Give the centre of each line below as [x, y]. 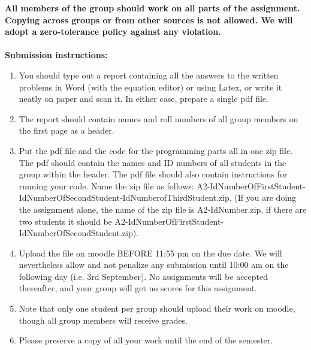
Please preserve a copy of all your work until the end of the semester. [146, 340]
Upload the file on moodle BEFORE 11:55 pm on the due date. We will [150, 253]
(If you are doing [265, 197]
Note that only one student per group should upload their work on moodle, [157, 308]
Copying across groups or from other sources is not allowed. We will [149, 19]
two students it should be [65, 221]
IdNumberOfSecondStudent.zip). [79, 233]
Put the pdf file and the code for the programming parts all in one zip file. [156, 150]
